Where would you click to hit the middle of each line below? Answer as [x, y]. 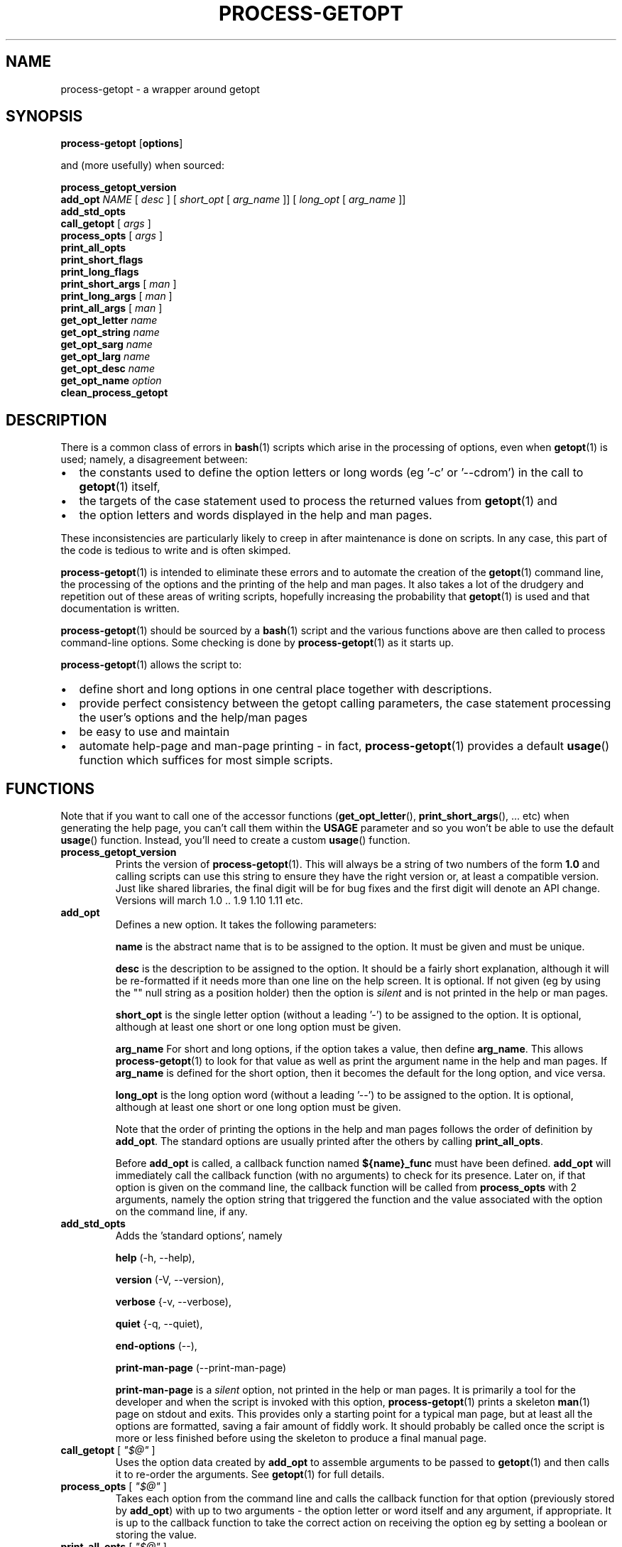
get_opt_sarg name [107, 344]
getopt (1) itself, [120, 487]
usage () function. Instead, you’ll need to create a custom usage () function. [235, 840]
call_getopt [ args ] [106, 224]
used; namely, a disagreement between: [154, 460]
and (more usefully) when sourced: [142, 165]
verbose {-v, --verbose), [173, 1302]
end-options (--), [156, 1346]
